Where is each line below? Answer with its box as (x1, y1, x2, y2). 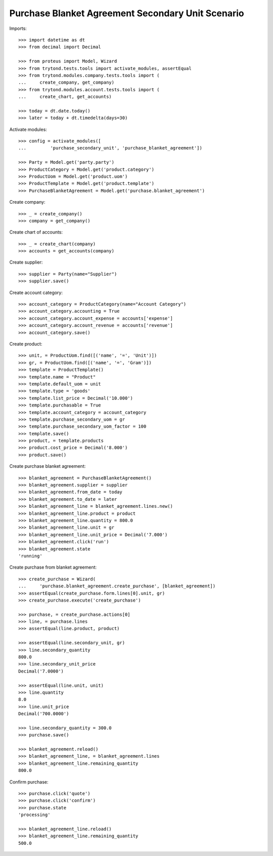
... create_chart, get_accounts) (18, 94, 112, 100)
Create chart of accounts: (9, 229, 63, 235)
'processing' (18, 812, 51, 818)
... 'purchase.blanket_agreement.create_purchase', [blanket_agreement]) (18, 583, 216, 589)
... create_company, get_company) (18, 80, 115, 86)
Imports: (9, 25, 27, 31)
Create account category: (9, 289, 63, 295)
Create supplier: (9, 259, 43, 266)
